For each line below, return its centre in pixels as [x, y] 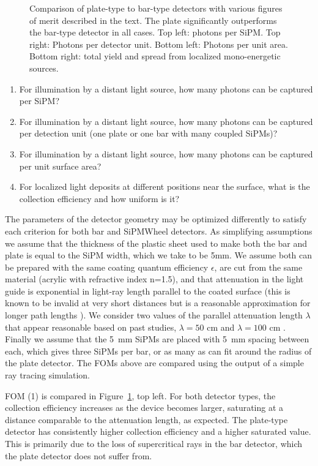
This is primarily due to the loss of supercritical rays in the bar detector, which [154, 443]
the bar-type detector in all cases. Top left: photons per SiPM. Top [155, 32]
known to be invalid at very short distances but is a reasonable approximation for [158, 303]
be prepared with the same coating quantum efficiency [107, 267]
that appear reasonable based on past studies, [91, 327]
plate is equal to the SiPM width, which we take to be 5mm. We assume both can [159, 255]
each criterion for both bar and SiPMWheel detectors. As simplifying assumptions [159, 231]
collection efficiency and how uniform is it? [99, 198]
